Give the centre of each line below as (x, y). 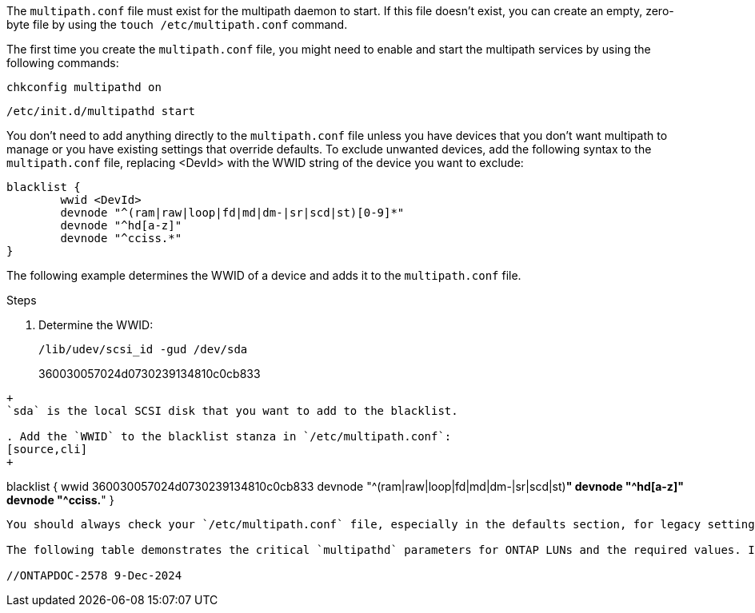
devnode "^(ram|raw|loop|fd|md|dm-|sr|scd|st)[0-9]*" (232, 213)
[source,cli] (47, 449)
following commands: (63, 63)
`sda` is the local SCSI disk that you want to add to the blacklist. (232, 411)
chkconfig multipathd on (84, 87)
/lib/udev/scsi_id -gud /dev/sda (143, 349)
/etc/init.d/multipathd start (101, 111)
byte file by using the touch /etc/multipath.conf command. (177, 24)
